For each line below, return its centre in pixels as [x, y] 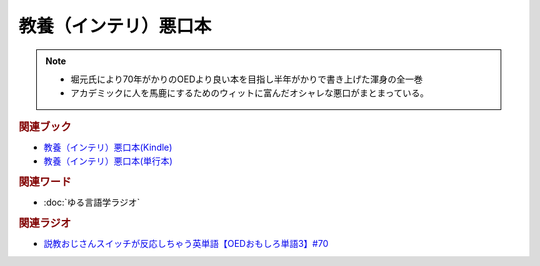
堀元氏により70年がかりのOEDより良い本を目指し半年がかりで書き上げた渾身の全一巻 [247, 79]
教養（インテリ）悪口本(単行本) [108, 161]
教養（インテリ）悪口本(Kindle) [108, 147]
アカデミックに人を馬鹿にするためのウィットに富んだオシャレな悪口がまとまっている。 [249, 93]
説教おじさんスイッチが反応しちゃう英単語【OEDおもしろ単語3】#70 [186, 244]
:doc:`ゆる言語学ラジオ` [91, 202]
